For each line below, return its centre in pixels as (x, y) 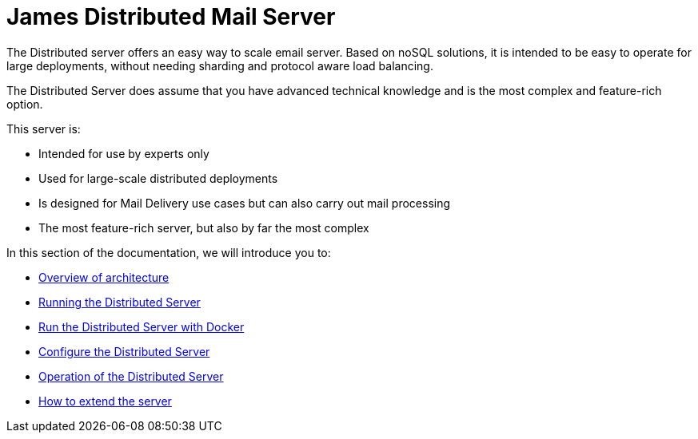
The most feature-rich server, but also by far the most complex (204, 227)
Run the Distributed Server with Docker (142, 326)
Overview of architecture (104, 277)
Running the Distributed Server (120, 302)
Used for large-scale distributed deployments (158, 178)
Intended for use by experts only (124, 153)
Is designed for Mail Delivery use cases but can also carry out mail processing (245, 203)
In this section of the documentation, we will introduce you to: (169, 252)
